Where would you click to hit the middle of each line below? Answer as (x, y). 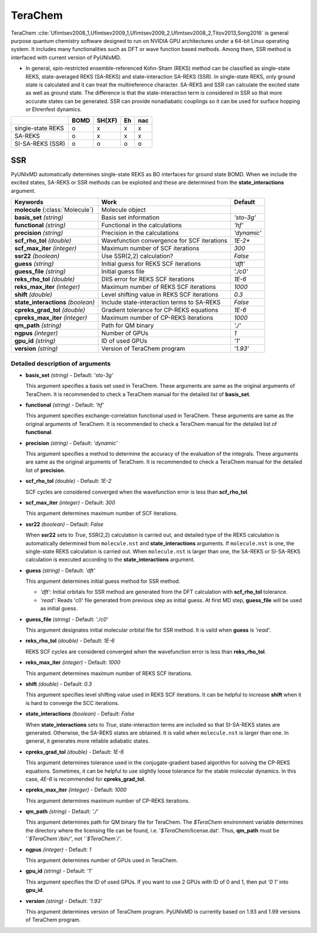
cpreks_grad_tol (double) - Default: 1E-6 (75, 751)
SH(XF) (107, 120)
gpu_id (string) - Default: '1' (59, 871)
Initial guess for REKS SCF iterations (151, 264)
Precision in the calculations (140, 233)
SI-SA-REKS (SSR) (40, 144)
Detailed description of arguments (61, 363)
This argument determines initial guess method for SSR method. (103, 581)
